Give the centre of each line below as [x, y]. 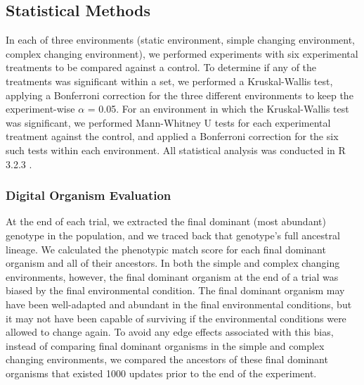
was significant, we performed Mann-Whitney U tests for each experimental [168, 122]
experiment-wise [40, 109]
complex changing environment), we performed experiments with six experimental [182, 53]
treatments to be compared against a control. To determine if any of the [161, 67]
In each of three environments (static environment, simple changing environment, [180, 40]
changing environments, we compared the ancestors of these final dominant [167, 359]
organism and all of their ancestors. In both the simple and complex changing [173, 263]
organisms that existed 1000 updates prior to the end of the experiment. [161, 373]
